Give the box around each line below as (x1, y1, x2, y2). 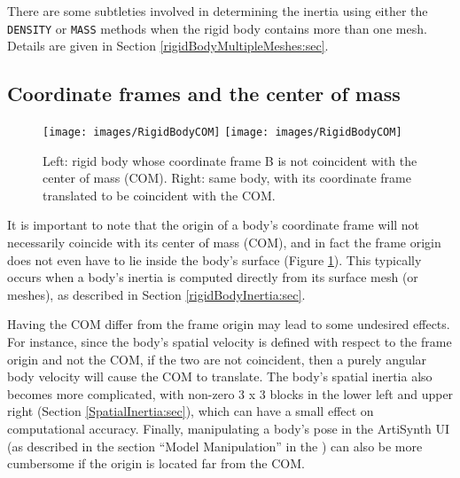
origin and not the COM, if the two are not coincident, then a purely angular (7, 349, 427, 368)
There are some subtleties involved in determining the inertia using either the (7, 2, 428, 20)
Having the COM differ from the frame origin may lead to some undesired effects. (7, 315, 450, 333)
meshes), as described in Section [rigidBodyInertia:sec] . (7, 285, 306, 303)
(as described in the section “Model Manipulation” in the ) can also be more (7, 436, 423, 455)
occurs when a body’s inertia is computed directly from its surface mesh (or (7, 268, 418, 286)
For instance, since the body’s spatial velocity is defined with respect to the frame (7, 333, 452, 351)
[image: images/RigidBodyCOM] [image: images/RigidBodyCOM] (43, 126, 402, 139)
